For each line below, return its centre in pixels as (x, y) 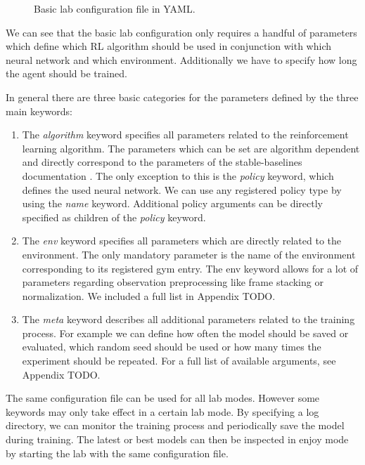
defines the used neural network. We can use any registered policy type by (182, 189)
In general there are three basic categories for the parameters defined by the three (182, 97)
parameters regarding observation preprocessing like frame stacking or (173, 282)
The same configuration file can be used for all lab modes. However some (163, 398)
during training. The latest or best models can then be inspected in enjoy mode (177, 439)
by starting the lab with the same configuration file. (117, 453)
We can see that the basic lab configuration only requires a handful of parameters (181, 32)
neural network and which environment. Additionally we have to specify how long (181, 59)
